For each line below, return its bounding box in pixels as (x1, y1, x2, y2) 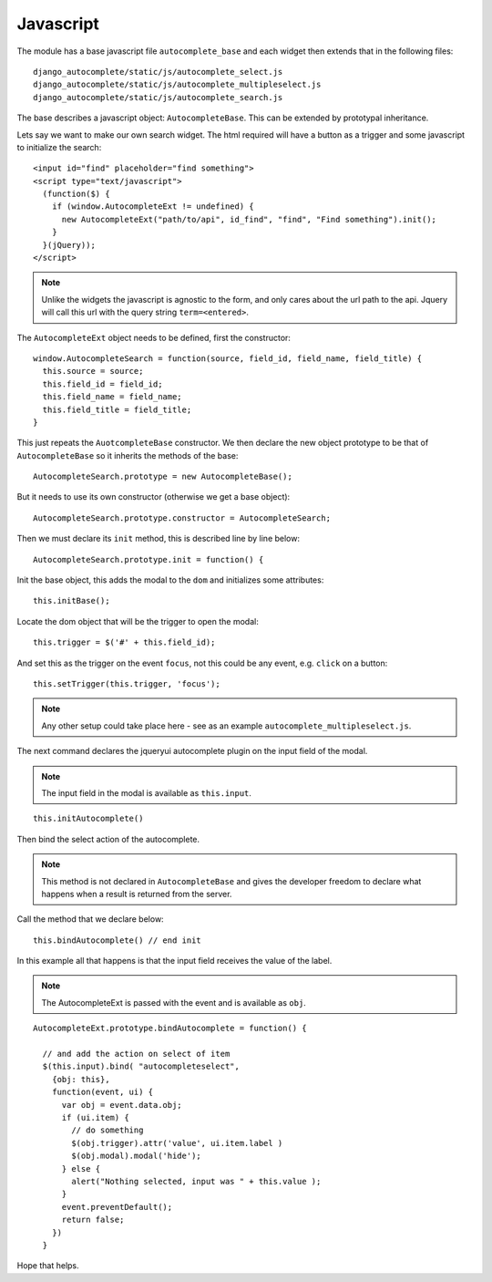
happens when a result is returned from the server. (41, 888, 232, 899)
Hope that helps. (16, 1260, 79, 1271)
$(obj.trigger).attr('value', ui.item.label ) (71, 1138, 283, 1148)
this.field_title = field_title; (42, 404, 192, 415)
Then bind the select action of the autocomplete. (16, 833, 200, 844)
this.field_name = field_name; (42, 392, 182, 402)
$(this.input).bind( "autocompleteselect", (42, 1061, 241, 1071)
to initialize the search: (16, 141, 102, 152)
